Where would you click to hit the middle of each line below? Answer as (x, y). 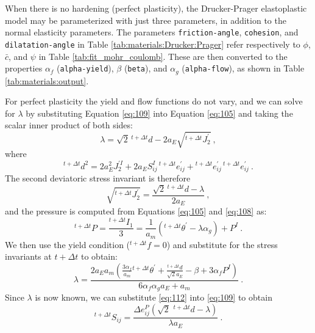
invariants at (28, 256)
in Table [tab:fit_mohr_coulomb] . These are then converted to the (163, 56)
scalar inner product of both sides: (69, 125)
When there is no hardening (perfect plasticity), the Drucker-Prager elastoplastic (156, 8)
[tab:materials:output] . (47, 80)
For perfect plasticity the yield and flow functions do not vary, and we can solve (154, 101)
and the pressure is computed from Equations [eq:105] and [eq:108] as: (136, 211)
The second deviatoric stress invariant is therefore (98, 178)
